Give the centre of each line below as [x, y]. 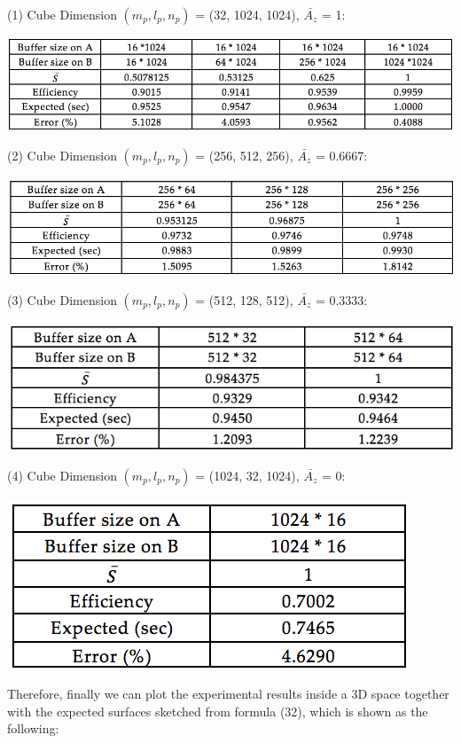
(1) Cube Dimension [62, 14]
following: [33, 728]
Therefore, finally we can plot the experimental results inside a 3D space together [228, 694]
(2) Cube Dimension [62, 155]
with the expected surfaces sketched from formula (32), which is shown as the [218, 711]
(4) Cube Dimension [62, 475]
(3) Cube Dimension [62, 299]
